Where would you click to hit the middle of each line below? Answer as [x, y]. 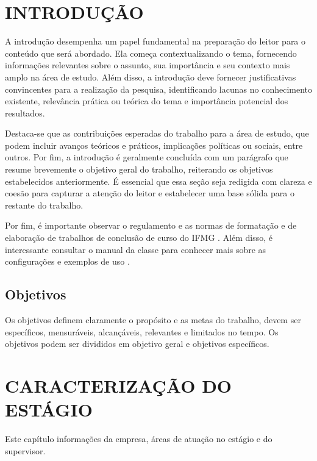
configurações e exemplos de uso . [67, 261]
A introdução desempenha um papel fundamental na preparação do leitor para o [155, 41]
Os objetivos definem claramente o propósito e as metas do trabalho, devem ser [153, 320]
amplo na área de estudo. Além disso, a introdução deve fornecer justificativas [151, 77]
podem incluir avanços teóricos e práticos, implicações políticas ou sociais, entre [154, 145]
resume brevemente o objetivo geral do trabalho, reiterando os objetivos [139, 169]
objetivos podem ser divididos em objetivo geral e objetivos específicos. [137, 344]
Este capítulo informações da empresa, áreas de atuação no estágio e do [139, 439]
